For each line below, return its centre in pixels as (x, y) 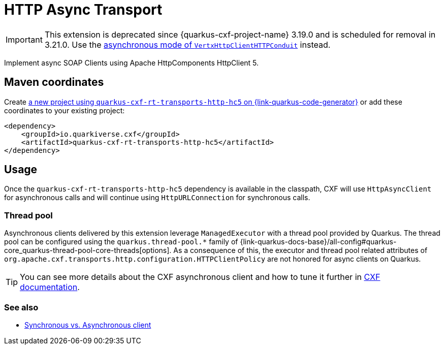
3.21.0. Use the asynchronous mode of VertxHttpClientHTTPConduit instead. (187, 44)
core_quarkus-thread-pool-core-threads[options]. (88, 250)
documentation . (50, 287)
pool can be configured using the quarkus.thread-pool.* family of (121, 242)
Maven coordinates (54, 82)
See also (21, 307)
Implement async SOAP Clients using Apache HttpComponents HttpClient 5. (132, 62)
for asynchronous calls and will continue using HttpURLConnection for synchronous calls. (157, 198)
